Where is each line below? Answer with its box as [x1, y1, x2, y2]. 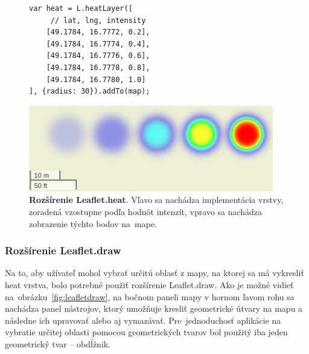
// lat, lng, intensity [50, 16, 146, 25]
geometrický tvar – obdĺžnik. [5, 337, 111, 350]
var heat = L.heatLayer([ [29, 4, 133, 13]
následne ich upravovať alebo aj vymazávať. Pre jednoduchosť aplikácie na [5, 314, 281, 326]
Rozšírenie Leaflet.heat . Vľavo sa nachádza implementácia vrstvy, [29, 193, 284, 206]
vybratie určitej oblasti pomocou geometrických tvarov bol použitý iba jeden [5, 326, 288, 338]
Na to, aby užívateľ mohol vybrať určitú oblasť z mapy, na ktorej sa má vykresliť [5, 266, 304, 279]
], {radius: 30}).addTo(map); [29, 87, 150, 96]
